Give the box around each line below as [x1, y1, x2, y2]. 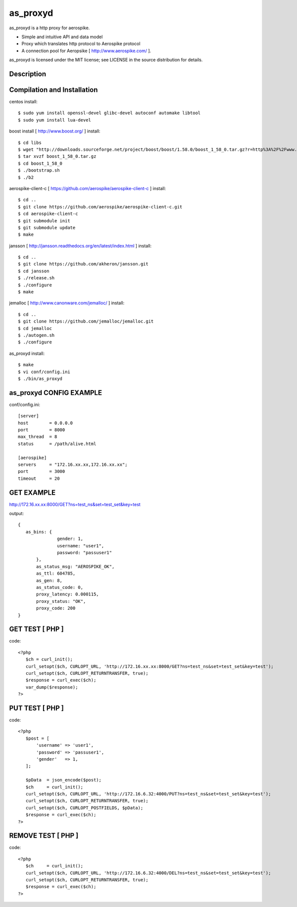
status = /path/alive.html [18, 441, 97, 447]
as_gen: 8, [36, 578, 63, 583]
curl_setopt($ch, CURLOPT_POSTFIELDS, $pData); [25, 805, 144, 811]
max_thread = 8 [18, 434, 57, 440]
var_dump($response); [25, 684, 78, 690]
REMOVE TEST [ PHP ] [9, 832, 79, 840]
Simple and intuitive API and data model [21, 34, 103, 40]
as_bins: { [25, 529, 52, 534]
